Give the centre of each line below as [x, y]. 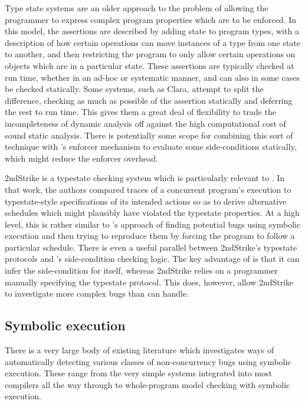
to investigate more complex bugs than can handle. [97, 293]
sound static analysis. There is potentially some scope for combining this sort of [149, 135]
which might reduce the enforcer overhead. [81, 158]
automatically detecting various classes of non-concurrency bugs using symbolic [148, 361]
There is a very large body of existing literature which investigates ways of [140, 350]
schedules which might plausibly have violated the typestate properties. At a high [152, 213]
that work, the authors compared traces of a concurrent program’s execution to [148, 189]
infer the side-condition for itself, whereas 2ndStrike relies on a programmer [142, 270]
